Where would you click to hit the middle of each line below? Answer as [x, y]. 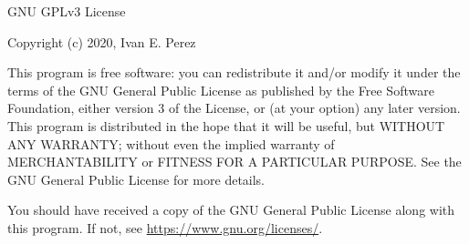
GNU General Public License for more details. [136, 179]
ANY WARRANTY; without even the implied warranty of [171, 143]
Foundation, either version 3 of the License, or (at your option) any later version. [234, 108]
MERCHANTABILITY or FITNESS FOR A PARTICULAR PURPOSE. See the [234, 162]
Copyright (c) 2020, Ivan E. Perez [102, 41]
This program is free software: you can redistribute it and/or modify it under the [234, 72]
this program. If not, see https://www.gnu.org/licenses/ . [165, 227]
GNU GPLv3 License [67, 11]
